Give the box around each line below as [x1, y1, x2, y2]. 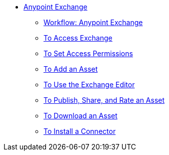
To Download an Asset [43, 111, 117, 120]
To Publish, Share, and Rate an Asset [43, 96, 165, 104]
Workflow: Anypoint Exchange [43, 18, 143, 27]
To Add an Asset [43, 65, 98, 73]
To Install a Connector [43, 127, 116, 135]
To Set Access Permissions [43, 49, 133, 58]
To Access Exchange [43, 34, 112, 42]
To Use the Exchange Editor [43, 80, 135, 89]
